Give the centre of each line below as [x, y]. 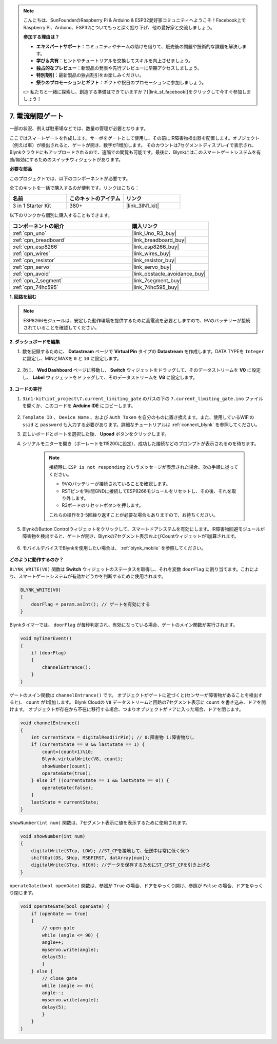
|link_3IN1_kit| [142, 206]
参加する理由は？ [41, 37]
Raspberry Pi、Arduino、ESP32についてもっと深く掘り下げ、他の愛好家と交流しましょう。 [119, 27]
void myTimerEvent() [46, 638]
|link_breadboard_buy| [159, 240]
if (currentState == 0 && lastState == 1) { [88, 745]
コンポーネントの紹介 [38, 226]
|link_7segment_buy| [156, 280]
